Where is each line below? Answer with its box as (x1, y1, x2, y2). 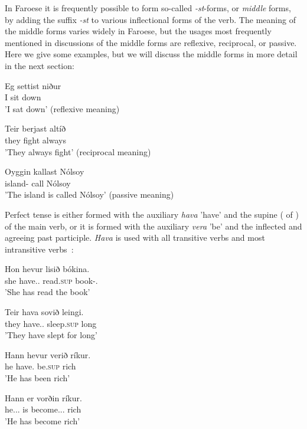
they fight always (5, 133, 66, 146)
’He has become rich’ (5, 414, 80, 427)
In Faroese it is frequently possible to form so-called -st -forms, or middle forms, (5, 2, 291, 14)
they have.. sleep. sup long (5, 317, 97, 329)
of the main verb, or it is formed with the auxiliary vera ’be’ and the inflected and (5, 220, 302, 232)
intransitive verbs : (5, 243, 74, 255)
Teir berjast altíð (5, 122, 66, 135)
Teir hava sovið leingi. (5, 306, 84, 318)
